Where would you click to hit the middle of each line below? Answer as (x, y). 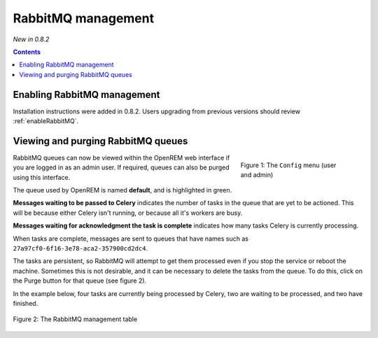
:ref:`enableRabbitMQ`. (46, 121)
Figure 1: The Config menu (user (288, 165)
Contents (27, 52)
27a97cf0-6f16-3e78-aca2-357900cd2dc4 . (80, 248)
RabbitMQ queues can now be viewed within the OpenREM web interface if (121, 157)
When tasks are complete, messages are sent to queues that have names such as (131, 239)
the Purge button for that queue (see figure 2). (80, 281)
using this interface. (42, 177)
